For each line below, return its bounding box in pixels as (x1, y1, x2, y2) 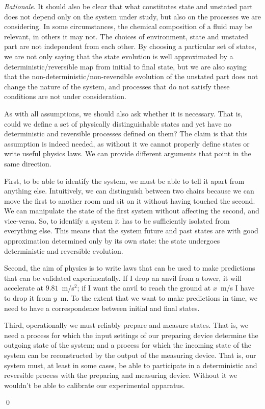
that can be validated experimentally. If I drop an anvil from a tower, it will (4, 272, 242, 283)
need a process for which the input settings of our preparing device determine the (4, 329, 258, 340)
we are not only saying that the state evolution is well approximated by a (4, 51, 233, 61)
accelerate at (4, 282, 44, 293)
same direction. (4, 158, 51, 169)
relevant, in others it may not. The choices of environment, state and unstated (4, 31, 249, 41)
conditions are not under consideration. (4, 91, 126, 102)
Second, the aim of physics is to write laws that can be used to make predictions (4, 262, 255, 273)
